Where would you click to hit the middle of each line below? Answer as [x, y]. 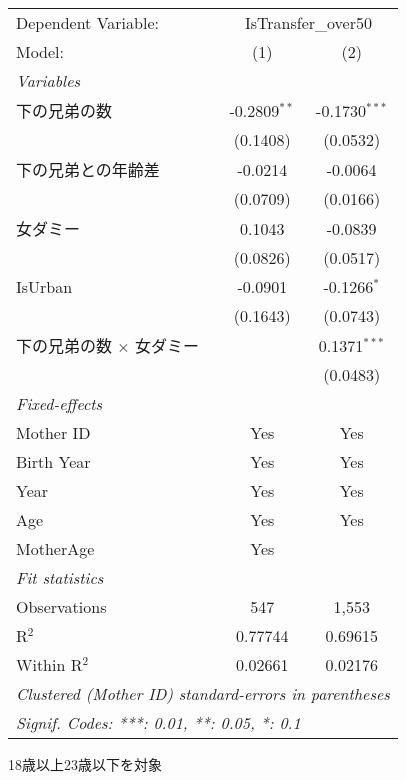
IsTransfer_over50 [308, 22]
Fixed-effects [59, 403]
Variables [48, 80]
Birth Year [53, 461]
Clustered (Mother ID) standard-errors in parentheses [203, 693]
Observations [61, 606]
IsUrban [44, 286]
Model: [40, 51]
